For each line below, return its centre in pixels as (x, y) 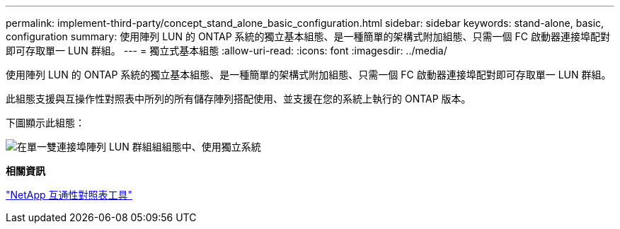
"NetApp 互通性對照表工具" (69, 195)
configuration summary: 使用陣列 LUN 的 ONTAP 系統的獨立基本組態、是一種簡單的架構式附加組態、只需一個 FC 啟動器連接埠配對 (308, 36)
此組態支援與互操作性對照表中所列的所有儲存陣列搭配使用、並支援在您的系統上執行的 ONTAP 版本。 (239, 99)
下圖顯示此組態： (45, 123)
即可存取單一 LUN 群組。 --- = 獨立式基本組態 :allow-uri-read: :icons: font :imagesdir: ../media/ (226, 51)
